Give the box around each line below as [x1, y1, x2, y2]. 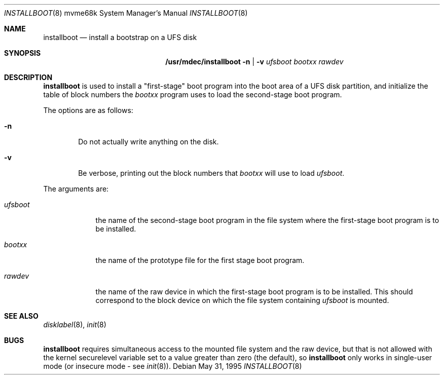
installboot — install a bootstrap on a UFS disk [43, 33, 197, 42]
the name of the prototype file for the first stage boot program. [95, 256, 305, 264]
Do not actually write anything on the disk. [78, 137, 219, 146]
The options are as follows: [43, 106, 133, 115]
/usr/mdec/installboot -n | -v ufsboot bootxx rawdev [165, 57, 344, 66]
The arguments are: [43, 184, 109, 193]
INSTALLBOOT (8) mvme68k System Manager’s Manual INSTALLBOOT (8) [4, 9, 248, 17]
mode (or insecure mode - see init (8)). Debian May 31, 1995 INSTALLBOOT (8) [43, 362, 302, 370]
